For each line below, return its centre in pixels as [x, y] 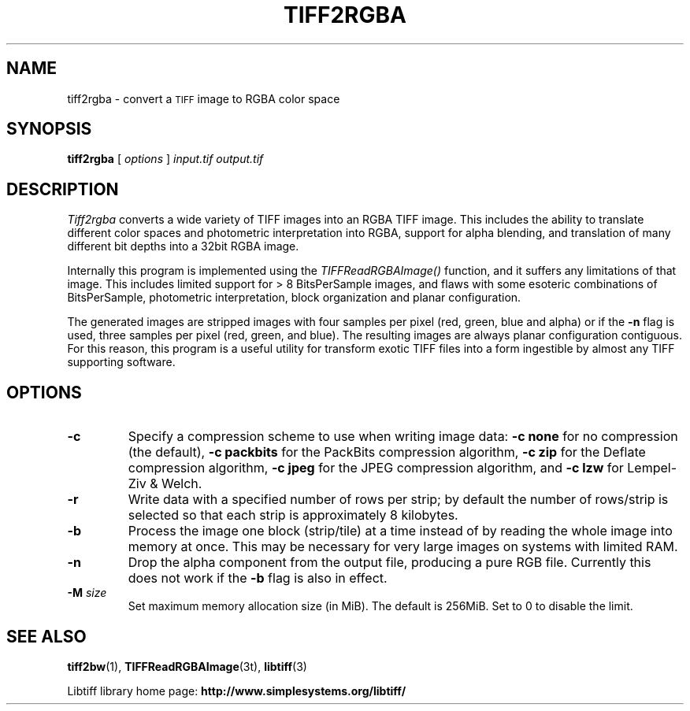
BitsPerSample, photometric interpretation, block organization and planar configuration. [294, 298]
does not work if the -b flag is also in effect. [258, 578]
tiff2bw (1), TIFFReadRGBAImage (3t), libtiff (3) [187, 666]
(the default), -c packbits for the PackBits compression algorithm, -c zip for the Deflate [387, 452]
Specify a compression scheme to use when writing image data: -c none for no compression [403, 437]
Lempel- [652, 468]
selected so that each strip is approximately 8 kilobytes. [293, 515]
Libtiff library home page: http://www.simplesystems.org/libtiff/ [237, 691]
